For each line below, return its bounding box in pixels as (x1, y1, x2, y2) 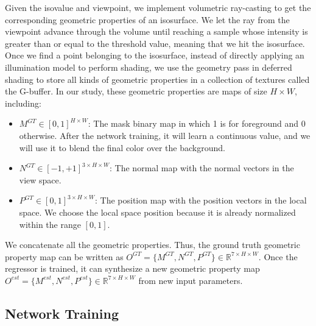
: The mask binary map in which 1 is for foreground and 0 (88, 117, 306, 130)
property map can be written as (5, 250, 124, 263)
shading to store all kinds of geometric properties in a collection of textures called (5, 73, 310, 85)
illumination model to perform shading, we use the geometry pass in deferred (5, 60, 292, 73)
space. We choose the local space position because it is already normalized (19, 205, 296, 218)
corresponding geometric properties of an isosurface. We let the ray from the (5, 13, 290, 26)
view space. (19, 173, 61, 186)
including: (5, 96, 41, 109)
